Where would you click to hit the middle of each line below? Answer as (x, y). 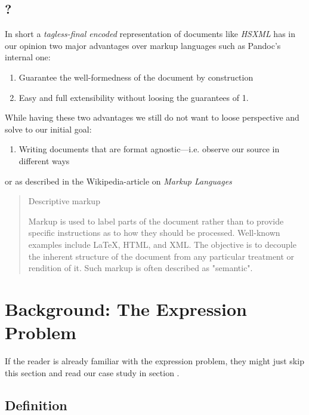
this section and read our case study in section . (92, 372)
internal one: (28, 57)
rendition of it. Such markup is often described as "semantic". (140, 268)
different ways (44, 160)
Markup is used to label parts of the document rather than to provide (156, 221)
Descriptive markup (64, 201)
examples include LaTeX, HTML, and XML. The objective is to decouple (162, 244)
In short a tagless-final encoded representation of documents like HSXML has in (150, 34)
